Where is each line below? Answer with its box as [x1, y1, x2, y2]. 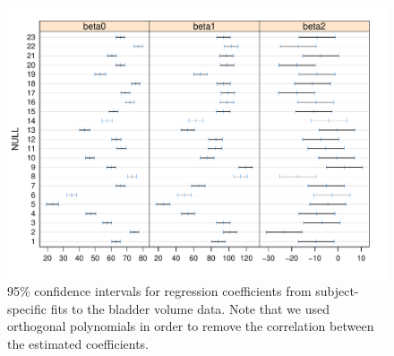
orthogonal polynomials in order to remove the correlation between [7, 317, 374, 335]
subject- [315, 282, 359, 300]
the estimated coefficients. [7, 334, 150, 353]
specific [7, 299, 47, 317]
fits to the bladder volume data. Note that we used [50, 299, 330, 317]
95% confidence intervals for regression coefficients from [7, 282, 312, 300]
